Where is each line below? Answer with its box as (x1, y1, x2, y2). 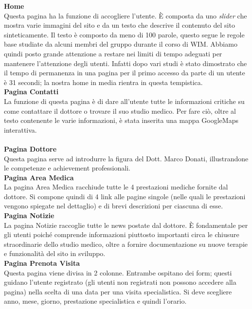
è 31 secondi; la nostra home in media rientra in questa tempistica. (4, 77, 203, 87)
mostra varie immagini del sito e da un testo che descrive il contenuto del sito (4, 20, 235, 30)
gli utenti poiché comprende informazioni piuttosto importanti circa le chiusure (4, 229, 239, 240)
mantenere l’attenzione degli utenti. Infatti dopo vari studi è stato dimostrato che (4, 58, 247, 68)
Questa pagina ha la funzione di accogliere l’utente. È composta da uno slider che (4, 10, 247, 20)
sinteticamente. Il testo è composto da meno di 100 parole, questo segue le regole (4, 29, 245, 39)
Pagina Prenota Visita (4, 258, 80, 268)
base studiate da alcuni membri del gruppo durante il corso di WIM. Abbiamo (4, 39, 237, 49)
